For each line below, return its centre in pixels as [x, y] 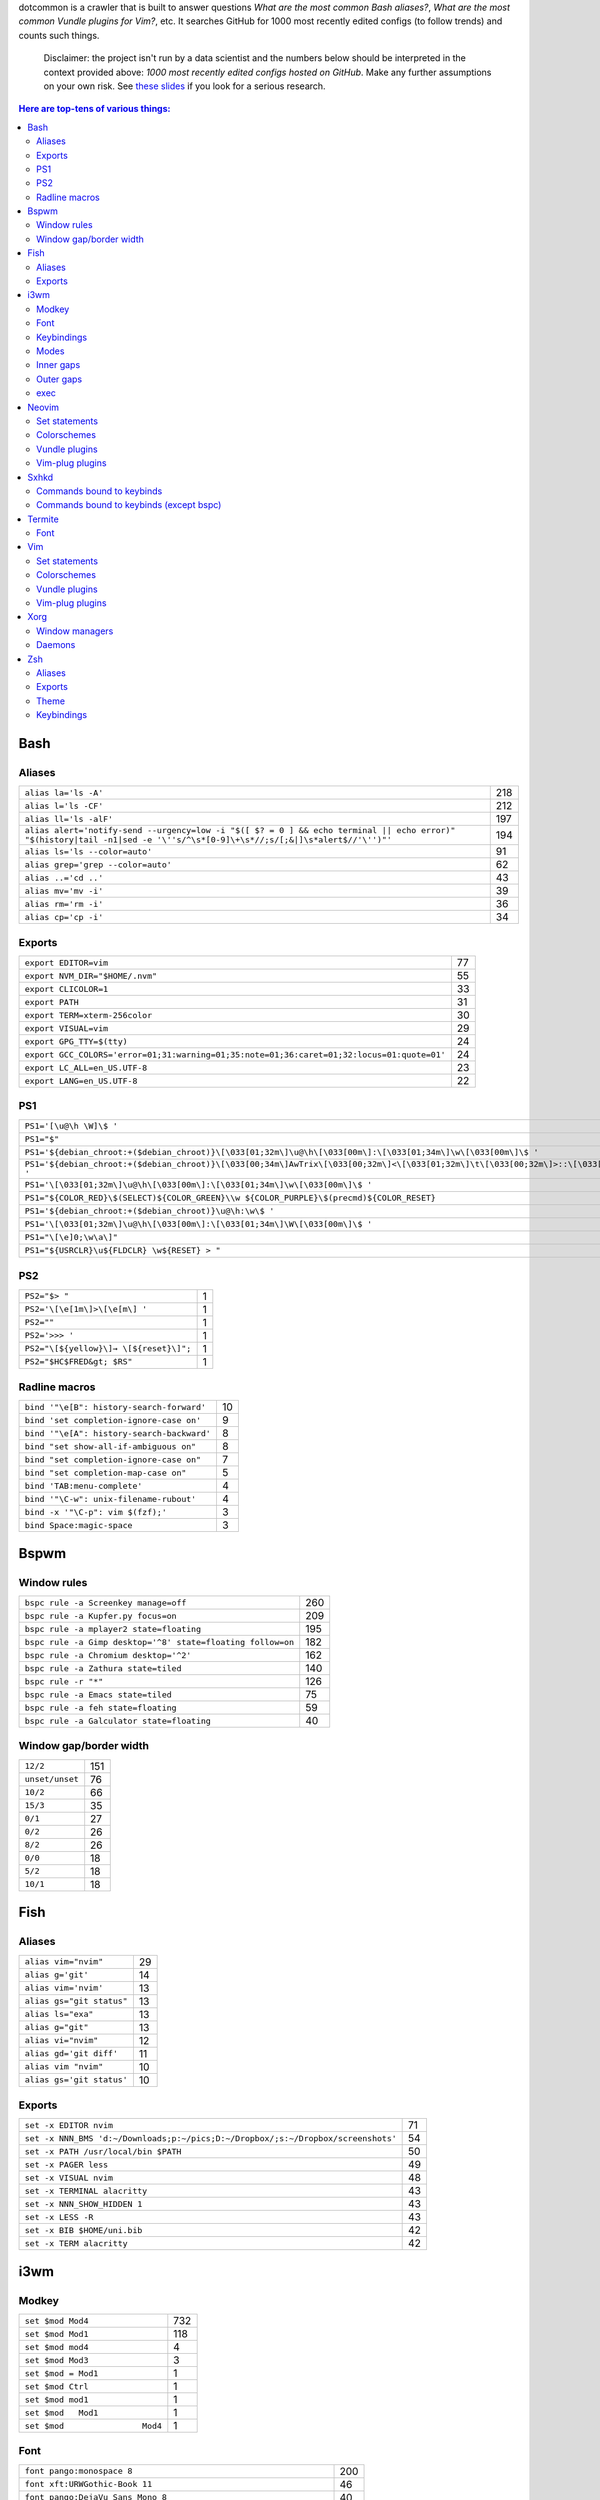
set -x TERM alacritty [76, 2243]
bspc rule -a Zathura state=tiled [103, 1668]
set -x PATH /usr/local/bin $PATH [103, 2151]
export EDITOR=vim [66, 962]
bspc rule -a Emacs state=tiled [98, 1694]
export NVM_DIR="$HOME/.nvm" [91, 975]
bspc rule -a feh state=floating [100, 1707]
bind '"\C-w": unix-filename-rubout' [110, 1498]
